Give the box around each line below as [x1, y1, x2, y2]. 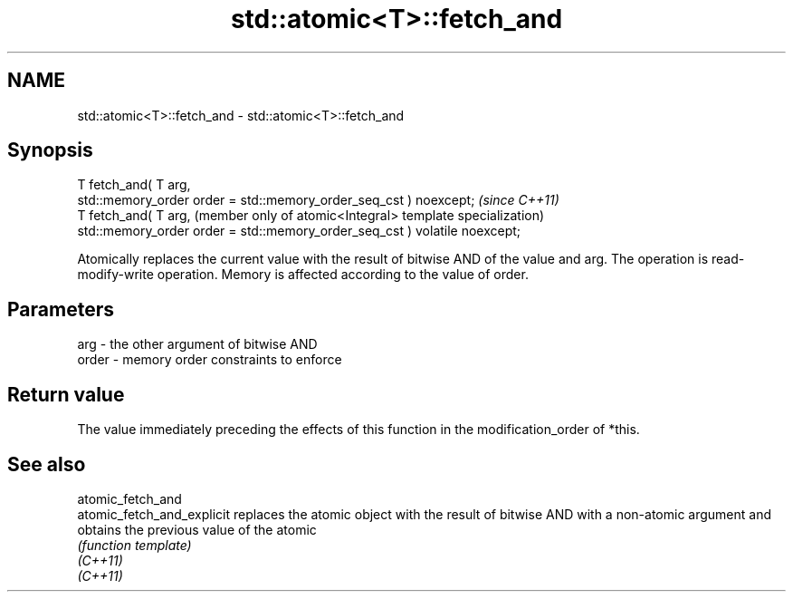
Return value [7, 382, 125, 406]
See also [7, 452, 86, 476]
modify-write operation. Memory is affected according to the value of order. [77, 266, 529, 283]
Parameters [7, 297, 114, 321]
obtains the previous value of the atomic [77, 521, 317, 537]
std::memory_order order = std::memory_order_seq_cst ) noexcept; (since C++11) [77, 192, 559, 208]
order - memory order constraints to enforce [77, 352, 342, 368]
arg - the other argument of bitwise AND [77, 336, 318, 353]
